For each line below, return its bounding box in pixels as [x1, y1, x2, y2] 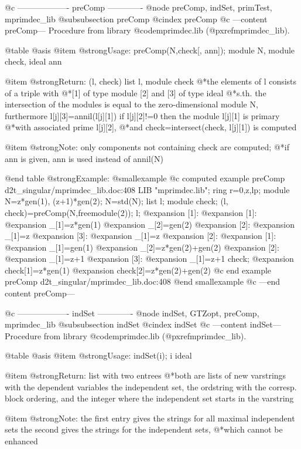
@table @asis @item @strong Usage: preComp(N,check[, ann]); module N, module [5, 43, 295, 56]
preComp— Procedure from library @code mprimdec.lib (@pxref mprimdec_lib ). [5, 24, 290, 36]
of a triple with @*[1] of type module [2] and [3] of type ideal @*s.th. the [5, 86, 266, 99]
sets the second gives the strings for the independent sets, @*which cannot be [5, 423, 283, 436]
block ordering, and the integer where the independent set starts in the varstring [5, 392, 294, 404]
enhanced [5, 435, 38, 447]
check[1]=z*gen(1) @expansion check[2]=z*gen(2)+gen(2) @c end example [5, 264, 272, 276]
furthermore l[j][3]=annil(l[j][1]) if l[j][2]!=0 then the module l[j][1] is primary [5, 109, 280, 121]
